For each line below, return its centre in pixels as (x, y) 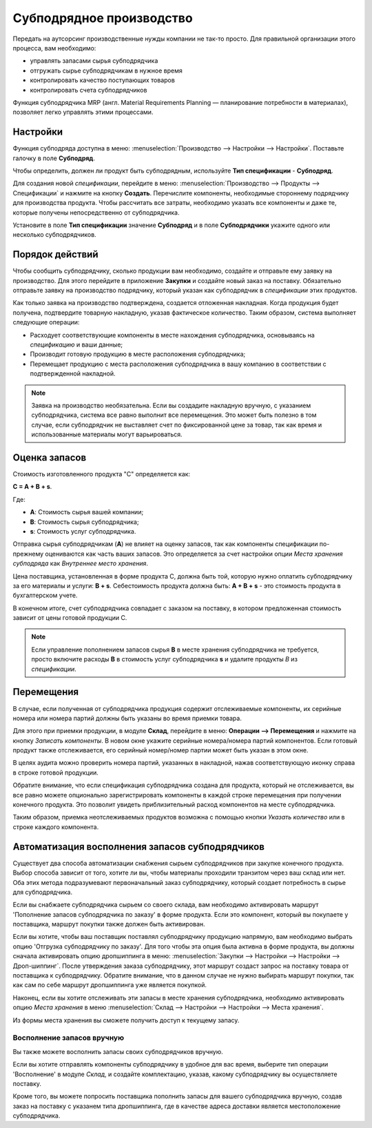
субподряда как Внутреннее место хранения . (80, 563)
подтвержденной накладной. (73, 373)
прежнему (28, 554)
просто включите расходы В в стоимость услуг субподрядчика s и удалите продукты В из (164, 659)
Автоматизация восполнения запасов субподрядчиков (139, 847)
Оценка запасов (49, 457)
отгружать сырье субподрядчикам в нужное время (106, 70)
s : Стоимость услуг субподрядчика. (83, 531)
